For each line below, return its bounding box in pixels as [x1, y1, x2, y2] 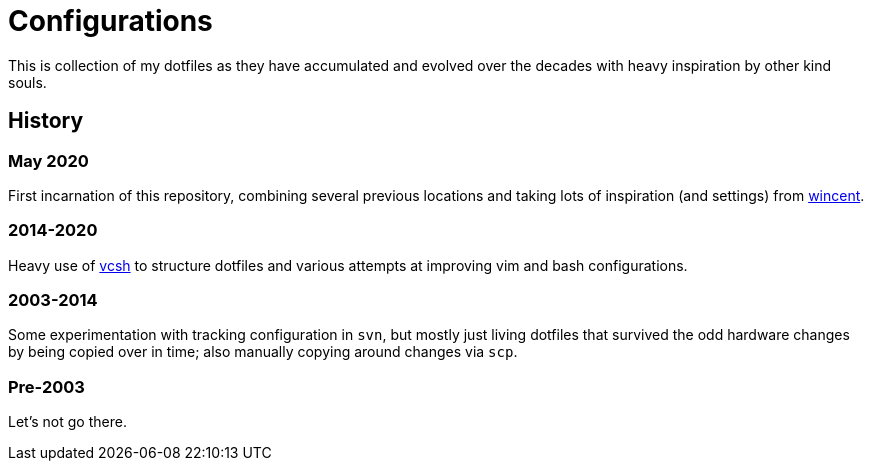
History [8, 108, 84, 134]
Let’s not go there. [8, 413, 127, 431]
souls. [8, 73, 47, 91]
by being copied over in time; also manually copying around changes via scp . [8, 343, 518, 361]
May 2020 [8, 150, 89, 171]
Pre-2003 [8, 376, 85, 397]
